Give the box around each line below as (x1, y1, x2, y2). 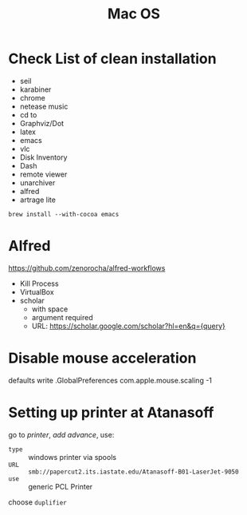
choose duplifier (8, 497, 67, 507)
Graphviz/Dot (19, 118, 65, 128)
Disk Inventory (19, 153, 68, 162)
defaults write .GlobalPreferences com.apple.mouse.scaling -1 (8, 375, 213, 385)
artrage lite (19, 195, 56, 204)
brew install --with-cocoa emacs (8, 210, 120, 218)
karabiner (19, 85, 52, 94)
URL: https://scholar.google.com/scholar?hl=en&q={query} (31, 321, 225, 331)
